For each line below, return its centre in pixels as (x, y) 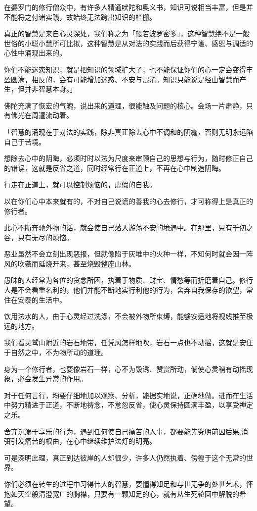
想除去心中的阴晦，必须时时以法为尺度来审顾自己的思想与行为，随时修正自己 (128, 158)
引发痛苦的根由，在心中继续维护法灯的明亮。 (83, 441)
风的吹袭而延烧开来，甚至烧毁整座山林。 (70, 263)
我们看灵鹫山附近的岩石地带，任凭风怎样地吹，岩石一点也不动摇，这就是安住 (128, 342)
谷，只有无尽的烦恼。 (39, 237)
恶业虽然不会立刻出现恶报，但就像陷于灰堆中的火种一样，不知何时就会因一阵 (128, 254)
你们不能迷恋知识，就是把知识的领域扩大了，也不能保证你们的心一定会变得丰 (128, 69)
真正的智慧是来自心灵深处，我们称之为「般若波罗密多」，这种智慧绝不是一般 (127, 33)
